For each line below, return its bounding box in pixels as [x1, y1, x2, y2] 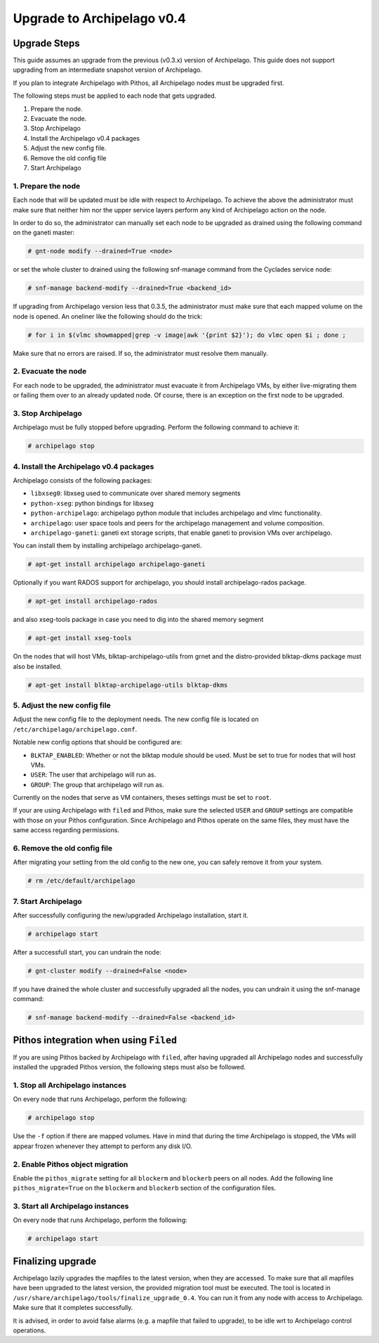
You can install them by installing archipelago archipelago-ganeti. [13, 542, 202, 550]
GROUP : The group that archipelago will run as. [30, 780, 164, 789]
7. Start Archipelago [13, 896, 82, 906]
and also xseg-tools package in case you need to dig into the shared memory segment [13, 616, 264, 624]
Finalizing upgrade [13, 1255, 97, 1267]
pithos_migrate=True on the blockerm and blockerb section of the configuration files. [13, 1184, 277, 1192]
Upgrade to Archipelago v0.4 [13, 11, 186, 26]
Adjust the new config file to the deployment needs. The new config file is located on [13, 715, 259, 724]
